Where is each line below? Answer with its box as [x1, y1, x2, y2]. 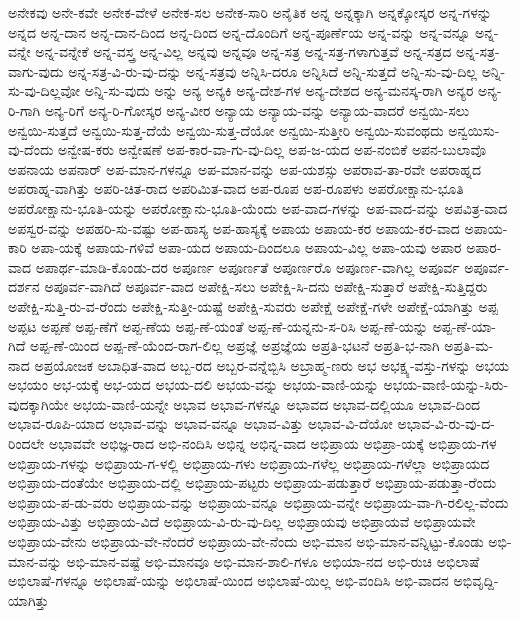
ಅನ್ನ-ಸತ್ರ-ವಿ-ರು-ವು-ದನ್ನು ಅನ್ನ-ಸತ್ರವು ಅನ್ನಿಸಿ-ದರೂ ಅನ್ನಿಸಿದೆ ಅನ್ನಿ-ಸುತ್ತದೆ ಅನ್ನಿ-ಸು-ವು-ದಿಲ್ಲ [68, 60, 477, 81]
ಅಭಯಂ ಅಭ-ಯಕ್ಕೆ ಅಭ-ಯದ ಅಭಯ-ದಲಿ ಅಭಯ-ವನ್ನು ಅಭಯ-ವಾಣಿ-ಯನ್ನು [8, 374, 379, 395]
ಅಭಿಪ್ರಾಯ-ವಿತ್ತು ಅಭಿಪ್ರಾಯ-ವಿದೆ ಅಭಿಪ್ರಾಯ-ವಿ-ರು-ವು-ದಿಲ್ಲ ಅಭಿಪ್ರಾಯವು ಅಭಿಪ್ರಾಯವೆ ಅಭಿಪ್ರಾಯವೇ [8, 511, 476, 532]
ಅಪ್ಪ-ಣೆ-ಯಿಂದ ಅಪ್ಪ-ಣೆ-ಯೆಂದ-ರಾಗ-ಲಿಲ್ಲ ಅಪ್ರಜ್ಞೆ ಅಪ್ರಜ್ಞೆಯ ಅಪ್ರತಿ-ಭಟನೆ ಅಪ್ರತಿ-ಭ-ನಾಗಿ [29, 335, 440, 356]
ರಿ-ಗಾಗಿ [8, 99, 41, 120]
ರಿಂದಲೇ [8, 433, 45, 454]
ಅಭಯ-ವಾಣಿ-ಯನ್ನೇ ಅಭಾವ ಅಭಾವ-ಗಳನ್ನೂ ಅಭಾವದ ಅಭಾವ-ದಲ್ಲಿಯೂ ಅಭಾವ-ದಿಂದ [72, 393, 481, 414]
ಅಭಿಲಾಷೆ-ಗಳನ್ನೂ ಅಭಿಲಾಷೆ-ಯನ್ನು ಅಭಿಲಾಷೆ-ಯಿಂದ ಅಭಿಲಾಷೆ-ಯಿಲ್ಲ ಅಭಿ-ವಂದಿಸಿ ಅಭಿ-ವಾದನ [8, 570, 449, 591]
